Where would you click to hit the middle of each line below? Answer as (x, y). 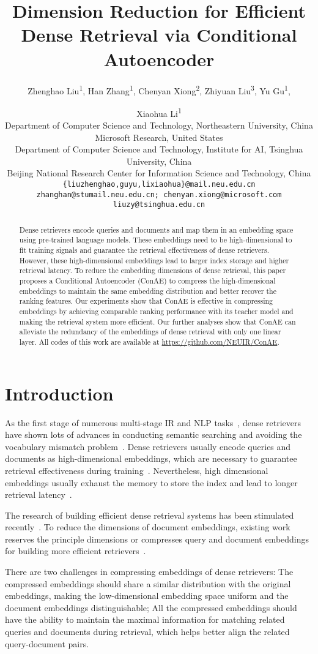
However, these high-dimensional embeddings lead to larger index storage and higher (154, 260)
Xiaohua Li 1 (159, 112)
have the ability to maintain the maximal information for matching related (145, 619)
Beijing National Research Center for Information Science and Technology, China (159, 173)
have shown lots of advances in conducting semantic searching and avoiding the (153, 434)
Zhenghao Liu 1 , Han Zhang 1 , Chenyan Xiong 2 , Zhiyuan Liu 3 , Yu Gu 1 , (159, 89)
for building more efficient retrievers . (76, 551)
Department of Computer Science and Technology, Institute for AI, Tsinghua (159, 149)
